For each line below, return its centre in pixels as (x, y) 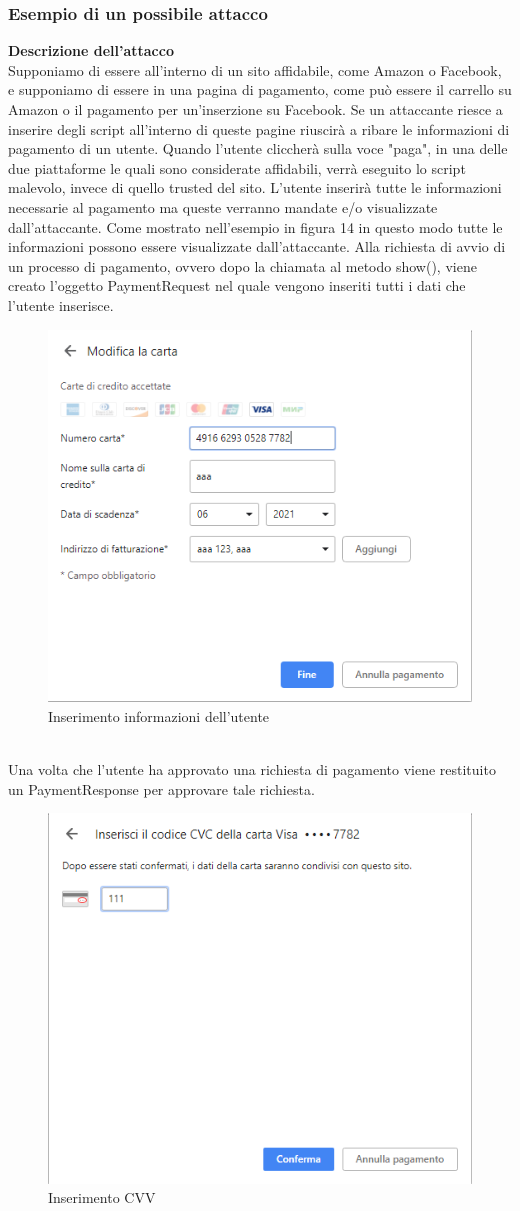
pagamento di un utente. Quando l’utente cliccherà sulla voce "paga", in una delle (258, 148)
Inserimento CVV (102, 1197)
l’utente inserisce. (61, 304)
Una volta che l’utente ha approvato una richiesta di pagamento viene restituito (252, 768)
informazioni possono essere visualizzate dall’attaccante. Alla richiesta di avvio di (257, 246)
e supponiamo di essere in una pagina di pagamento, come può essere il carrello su (260, 89)
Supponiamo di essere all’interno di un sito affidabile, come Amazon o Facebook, (255, 69)
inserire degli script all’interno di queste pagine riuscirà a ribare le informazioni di (259, 128)
